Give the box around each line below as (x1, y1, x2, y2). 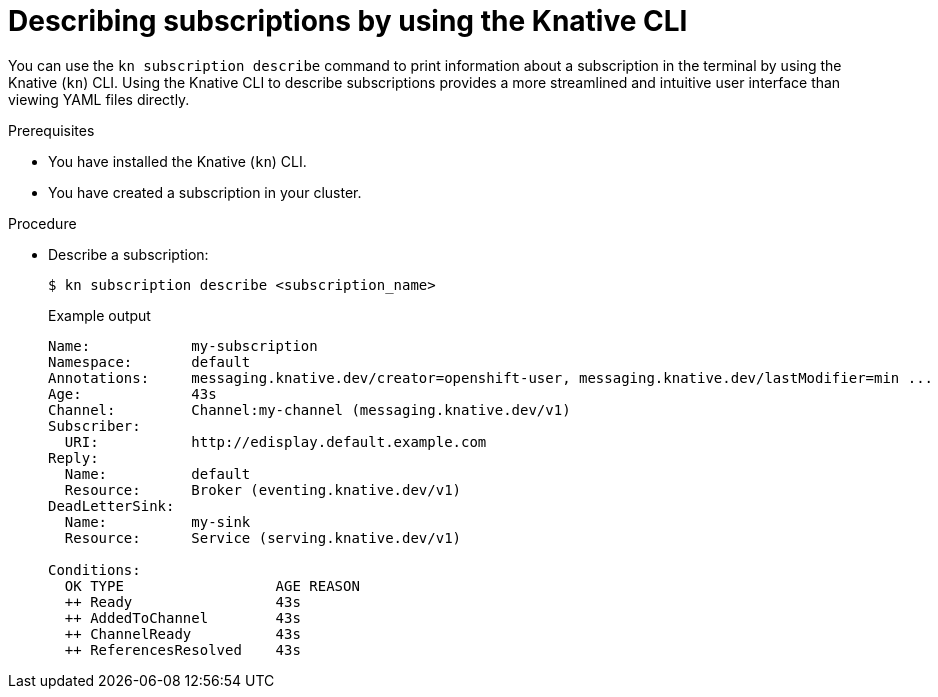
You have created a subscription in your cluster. (48, 183, 362, 201)
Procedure (8, 214, 77, 232)
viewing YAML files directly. (8, 90, 190, 108)
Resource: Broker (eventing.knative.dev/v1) (64, 481, 462, 498)
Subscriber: (48, 417, 141, 434)
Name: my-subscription (48, 337, 318, 354)
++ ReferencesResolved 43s (64, 641, 301, 658)
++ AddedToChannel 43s (64, 609, 301, 626)
